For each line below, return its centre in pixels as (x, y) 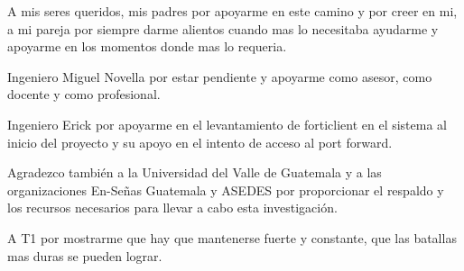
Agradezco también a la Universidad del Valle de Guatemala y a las (195, 172)
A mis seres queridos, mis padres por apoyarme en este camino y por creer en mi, (232, 11)
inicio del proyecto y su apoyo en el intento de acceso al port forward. (200, 142)
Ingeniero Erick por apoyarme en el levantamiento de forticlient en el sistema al (227, 124)
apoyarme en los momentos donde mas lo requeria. (147, 46)
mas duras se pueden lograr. (85, 255)
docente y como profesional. (84, 94)
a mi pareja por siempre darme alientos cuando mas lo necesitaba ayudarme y (223, 28)
